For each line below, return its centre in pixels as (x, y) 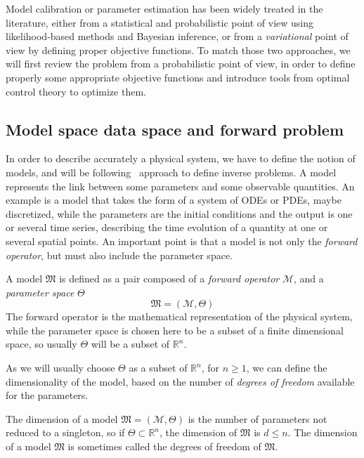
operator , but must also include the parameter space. (119, 255)
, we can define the (287, 368)
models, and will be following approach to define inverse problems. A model (171, 172)
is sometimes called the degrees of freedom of (164, 446)
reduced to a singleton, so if (65, 432)
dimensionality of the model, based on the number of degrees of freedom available (180, 381)
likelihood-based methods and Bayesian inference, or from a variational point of (177, 36)
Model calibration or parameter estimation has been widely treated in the (164, 8)
